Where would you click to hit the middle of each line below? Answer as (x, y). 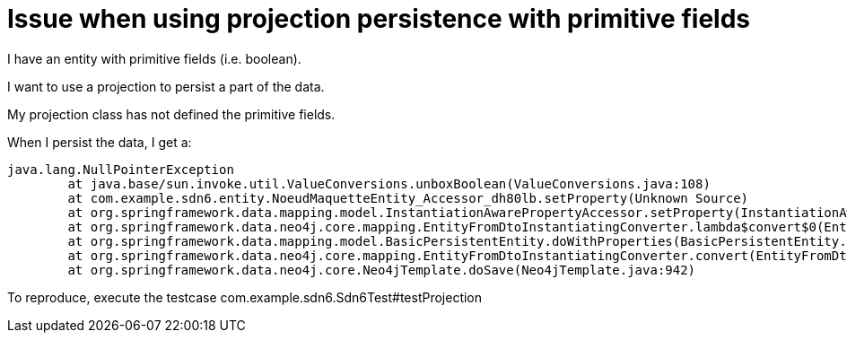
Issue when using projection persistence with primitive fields (379, 19)
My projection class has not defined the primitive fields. (171, 114)
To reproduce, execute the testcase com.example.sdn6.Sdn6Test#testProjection (245, 297)
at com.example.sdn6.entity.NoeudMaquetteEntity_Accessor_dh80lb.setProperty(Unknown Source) (408, 198)
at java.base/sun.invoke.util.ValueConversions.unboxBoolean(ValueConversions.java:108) (389, 183)
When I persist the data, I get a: (100, 142)
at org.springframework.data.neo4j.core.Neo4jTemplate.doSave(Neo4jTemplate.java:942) (382, 270)
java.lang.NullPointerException (121, 169)
